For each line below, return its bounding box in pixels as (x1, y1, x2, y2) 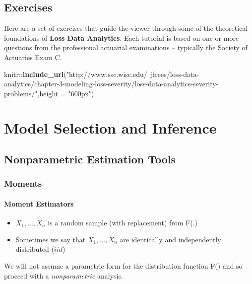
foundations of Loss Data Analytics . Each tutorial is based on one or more (4, 32, 239, 43)
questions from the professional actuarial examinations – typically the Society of (4, 42, 248, 53)
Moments (4, 177, 42, 190)
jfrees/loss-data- (150, 69, 199, 79)
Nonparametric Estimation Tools (4, 151, 176, 167)
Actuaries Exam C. (4, 52, 62, 62)
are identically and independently (120, 234, 221, 244)
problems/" (4, 88, 38, 98)
